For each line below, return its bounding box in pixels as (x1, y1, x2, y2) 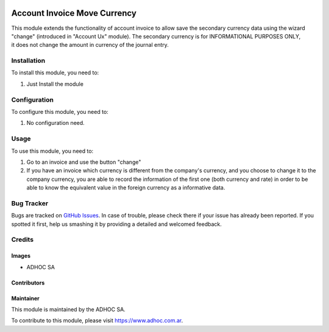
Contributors (11, 279, 45, 286)
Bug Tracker (11, 199, 49, 207)
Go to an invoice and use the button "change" (26, 158, 141, 166)
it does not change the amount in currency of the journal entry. (11, 41, 169, 49)
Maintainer (11, 294, 40, 302)
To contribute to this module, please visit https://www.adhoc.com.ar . (11, 317, 183, 324)
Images (11, 252, 30, 260)
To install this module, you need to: (11, 69, 99, 76)
